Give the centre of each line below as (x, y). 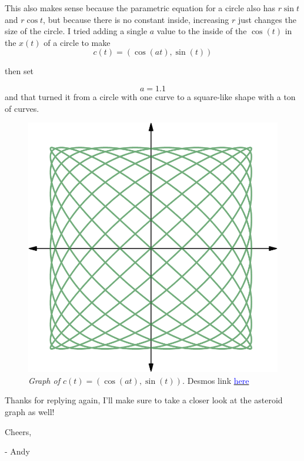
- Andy (17, 451)
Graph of (44, 380)
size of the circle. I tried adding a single (76, 31)
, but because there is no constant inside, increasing (136, 19)
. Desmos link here (216, 380)
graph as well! (30, 411)
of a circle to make (77, 42)
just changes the (267, 19)
